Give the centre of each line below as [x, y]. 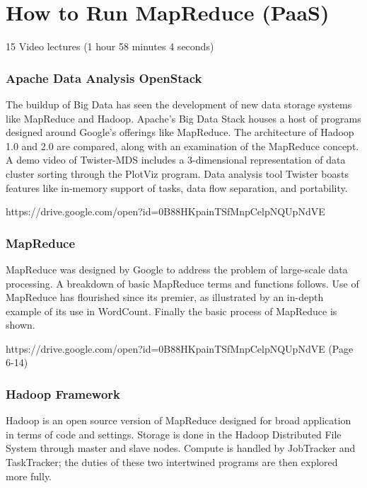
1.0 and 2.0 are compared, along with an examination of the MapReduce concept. [182, 146]
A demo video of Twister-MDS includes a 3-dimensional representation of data [176, 160]
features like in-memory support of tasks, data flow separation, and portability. [177, 187]
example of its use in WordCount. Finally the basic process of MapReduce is [171, 311]
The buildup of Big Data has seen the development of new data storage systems [179, 104]
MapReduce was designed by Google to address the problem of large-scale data [177, 269]
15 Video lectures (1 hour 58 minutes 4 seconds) [110, 46]
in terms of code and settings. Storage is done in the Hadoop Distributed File [174, 434]
